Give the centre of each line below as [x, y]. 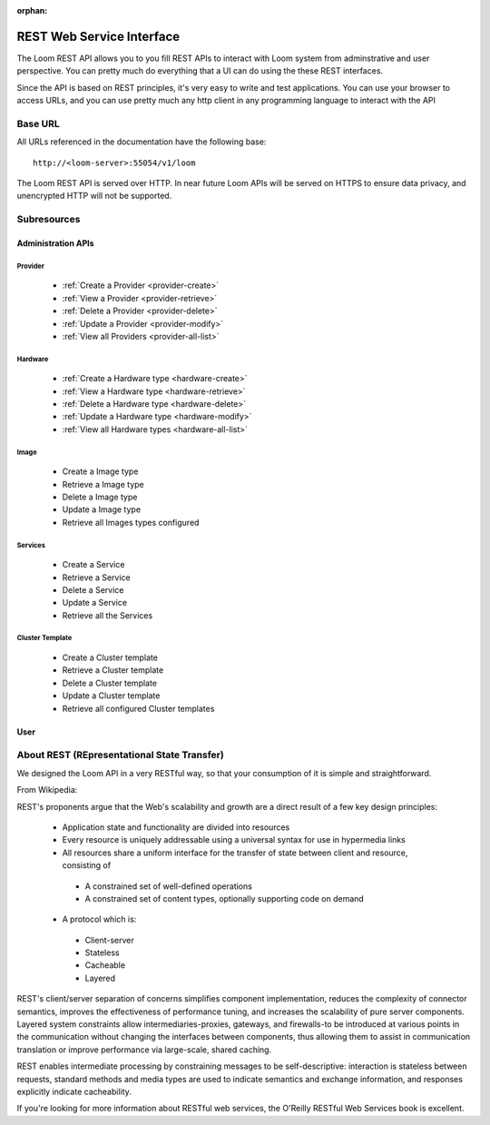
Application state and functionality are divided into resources [176, 827]
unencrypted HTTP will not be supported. [94, 196]
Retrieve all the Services [108, 615]
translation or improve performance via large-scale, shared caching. [144, 1050]
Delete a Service [93, 589]
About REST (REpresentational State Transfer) [120, 755]
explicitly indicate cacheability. [74, 1091]
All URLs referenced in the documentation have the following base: [142, 142]
